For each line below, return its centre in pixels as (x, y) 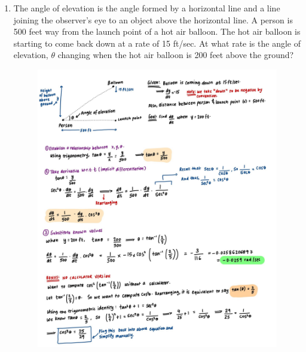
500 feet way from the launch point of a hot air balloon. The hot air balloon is (157, 31)
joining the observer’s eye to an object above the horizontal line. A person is (153, 19)
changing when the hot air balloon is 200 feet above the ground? (176, 55)
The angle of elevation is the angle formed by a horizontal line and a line (147, 8)
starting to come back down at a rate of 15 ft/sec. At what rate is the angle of (157, 43)
